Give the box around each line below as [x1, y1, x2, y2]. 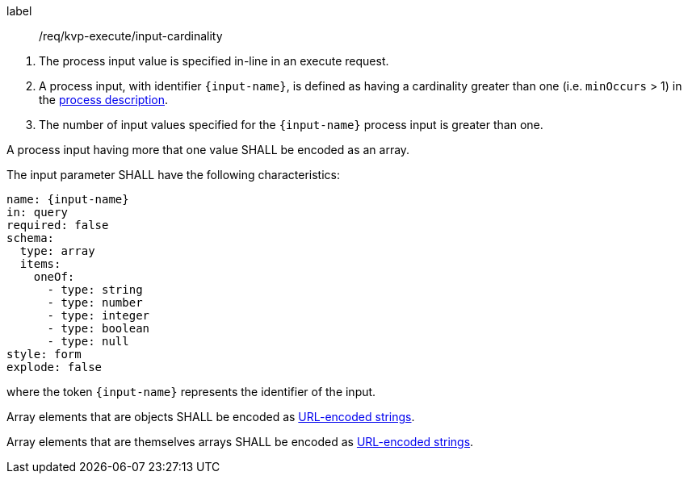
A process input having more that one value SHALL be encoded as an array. [6, 143, 410, 157]
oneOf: [33, 270, 75, 283]
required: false [6, 219, 109, 232]
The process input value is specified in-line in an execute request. [39, 54, 389, 68]
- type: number [47, 296, 143, 309]
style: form [6, 348, 82, 361]
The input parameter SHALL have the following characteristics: [6, 168, 340, 182]
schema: [6, 232, 55, 244]
